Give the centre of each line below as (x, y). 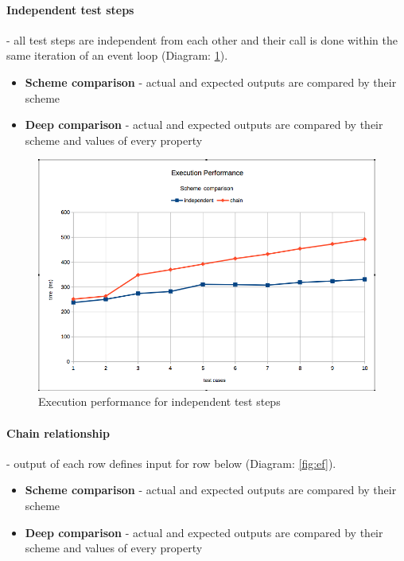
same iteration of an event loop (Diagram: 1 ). (117, 55)
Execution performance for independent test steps (159, 401)
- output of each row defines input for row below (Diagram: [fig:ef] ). (171, 463)
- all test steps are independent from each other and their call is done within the (202, 39)
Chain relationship (58, 432)
